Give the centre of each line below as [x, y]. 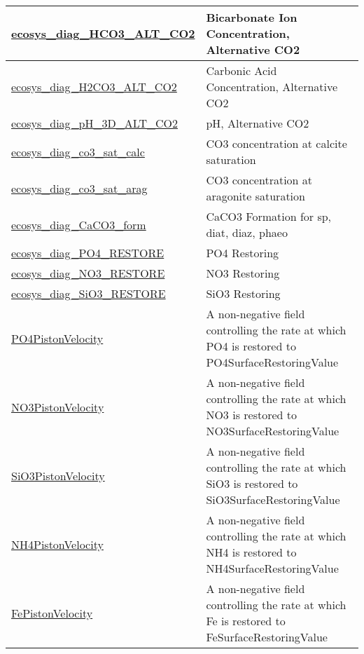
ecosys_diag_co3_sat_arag [79, 188]
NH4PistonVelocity [57, 544]
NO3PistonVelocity [58, 407]
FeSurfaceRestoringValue [267, 637]
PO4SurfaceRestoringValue [272, 362]
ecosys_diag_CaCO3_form [79, 224]
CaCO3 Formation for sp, [269, 216]
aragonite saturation [255, 196]
